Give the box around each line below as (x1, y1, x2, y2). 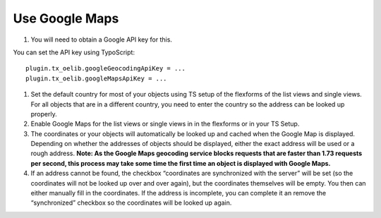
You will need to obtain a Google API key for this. (30, 35, 173, 44)
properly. (30, 109, 57, 118)
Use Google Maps (13, 11, 119, 26)
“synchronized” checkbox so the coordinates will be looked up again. (30, 198, 232, 207)
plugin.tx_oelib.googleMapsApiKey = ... (25, 74, 167, 83)
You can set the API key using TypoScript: (13, 48, 135, 56)
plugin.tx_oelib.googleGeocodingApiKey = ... (25, 64, 186, 73)
